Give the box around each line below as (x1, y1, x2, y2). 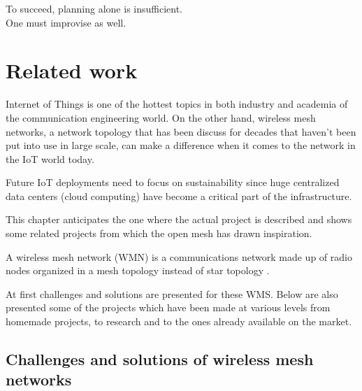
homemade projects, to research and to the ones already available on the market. (6, 314, 352, 329)
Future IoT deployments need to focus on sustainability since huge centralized (6, 175, 340, 190)
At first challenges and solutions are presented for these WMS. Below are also (6, 286, 338, 301)
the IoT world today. (6, 151, 94, 166)
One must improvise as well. (6, 15, 126, 29)
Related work (6, 56, 138, 85)
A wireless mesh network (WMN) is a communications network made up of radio (6, 249, 352, 264)
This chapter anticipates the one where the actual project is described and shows (6, 212, 352, 227)
